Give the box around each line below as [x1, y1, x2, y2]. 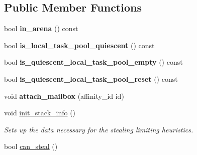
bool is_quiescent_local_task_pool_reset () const [4, 73, 178, 84]
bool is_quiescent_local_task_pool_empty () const [4, 57, 183, 67]
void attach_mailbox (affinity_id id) [4, 90, 124, 101]
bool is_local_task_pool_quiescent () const [4, 40, 155, 50]
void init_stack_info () [4, 107, 76, 118]
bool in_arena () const [4, 23, 78, 34]
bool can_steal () [4, 141, 58, 151]
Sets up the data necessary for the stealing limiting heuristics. [4, 124, 193, 134]
